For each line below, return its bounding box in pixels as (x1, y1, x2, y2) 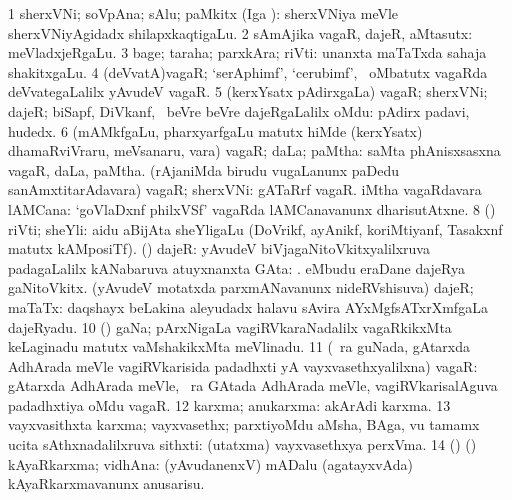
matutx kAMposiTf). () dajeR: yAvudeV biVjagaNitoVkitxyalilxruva (8, 238, 430, 259)
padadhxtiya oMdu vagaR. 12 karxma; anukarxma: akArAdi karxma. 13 (8, 394, 451, 415)
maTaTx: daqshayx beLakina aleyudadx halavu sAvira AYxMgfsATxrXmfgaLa (8, 296, 488, 317)
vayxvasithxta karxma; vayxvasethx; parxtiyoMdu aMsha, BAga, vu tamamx (8, 414, 480, 435)
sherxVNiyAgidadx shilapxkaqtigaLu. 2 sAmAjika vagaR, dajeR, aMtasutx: (8, 22, 473, 43)
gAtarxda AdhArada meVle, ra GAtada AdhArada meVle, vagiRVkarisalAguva (8, 375, 498, 396)
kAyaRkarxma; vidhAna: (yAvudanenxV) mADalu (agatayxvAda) (8, 453, 413, 474)
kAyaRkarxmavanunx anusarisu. (8, 473, 205, 494)
